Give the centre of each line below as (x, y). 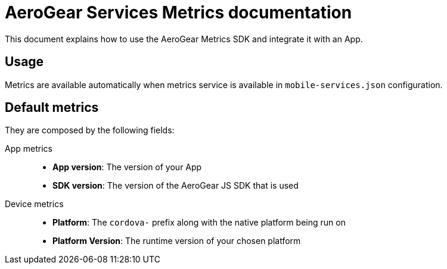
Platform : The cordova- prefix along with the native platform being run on (199, 223)
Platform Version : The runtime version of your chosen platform (177, 241)
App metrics (29, 149)
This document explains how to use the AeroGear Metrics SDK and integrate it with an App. (184, 39)
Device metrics (34, 204)
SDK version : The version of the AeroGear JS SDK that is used (176, 186)
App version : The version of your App (127, 167)
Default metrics (52, 108)
